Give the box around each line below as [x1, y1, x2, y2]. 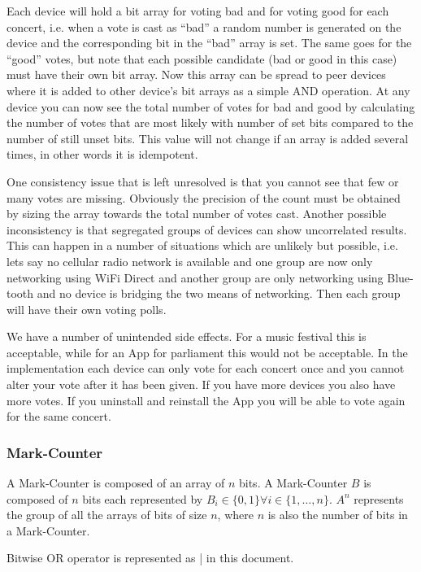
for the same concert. [7, 408, 111, 425]
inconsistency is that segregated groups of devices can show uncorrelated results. [7, 221, 407, 238]
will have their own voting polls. [7, 300, 167, 317]
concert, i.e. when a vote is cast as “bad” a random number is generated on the [7, 18, 401, 35]
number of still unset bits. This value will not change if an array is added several [7, 129, 409, 146]
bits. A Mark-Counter [238, 474, 348, 491]
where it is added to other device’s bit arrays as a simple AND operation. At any [7, 81, 410, 98]
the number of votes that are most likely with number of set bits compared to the [7, 114, 414, 131]
